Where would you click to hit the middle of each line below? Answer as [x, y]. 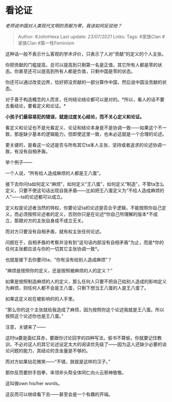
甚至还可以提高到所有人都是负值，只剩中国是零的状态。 [77, 71]
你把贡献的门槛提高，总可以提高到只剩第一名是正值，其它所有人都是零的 [81, 65]
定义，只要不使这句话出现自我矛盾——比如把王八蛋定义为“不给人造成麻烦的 [85, 190]
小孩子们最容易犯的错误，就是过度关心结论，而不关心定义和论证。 [75, 116]
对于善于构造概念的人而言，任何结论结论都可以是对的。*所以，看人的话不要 [85, 99]
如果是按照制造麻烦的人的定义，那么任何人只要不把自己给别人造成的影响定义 [86, 281]
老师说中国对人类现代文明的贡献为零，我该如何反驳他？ [63, 26]
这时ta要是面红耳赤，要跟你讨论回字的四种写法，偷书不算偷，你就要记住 [81, 338]
